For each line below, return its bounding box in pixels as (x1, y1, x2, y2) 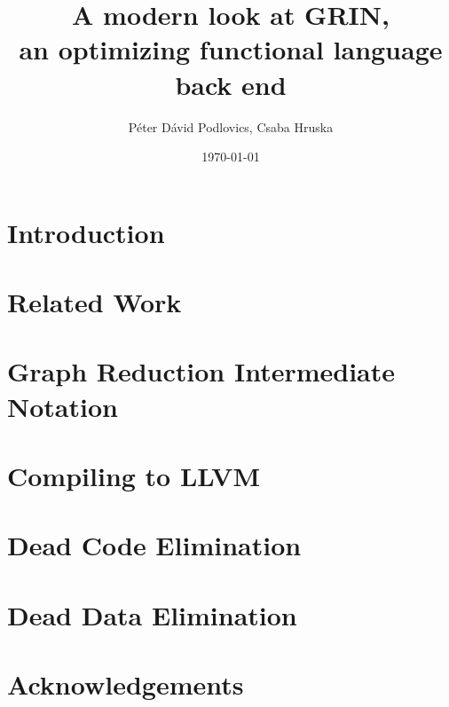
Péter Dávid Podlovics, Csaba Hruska (128, 117, 334, 136)
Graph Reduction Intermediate (7, 353, 395, 389)
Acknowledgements (7, 666, 244, 703)
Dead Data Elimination (7, 596, 297, 632)
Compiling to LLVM (7, 458, 261, 493)
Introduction (7, 214, 165, 250)
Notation (7, 388, 118, 424)
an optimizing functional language (19, 31, 443, 67)
